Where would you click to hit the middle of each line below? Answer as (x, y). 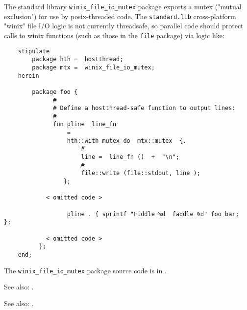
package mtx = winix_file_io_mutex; (93, 67)
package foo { (55, 92)
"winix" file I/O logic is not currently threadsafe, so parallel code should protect (124, 26)
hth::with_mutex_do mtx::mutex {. (127, 141)
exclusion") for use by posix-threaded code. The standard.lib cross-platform (120, 16)
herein (28, 76)
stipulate (34, 51)
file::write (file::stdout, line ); (141, 173)
